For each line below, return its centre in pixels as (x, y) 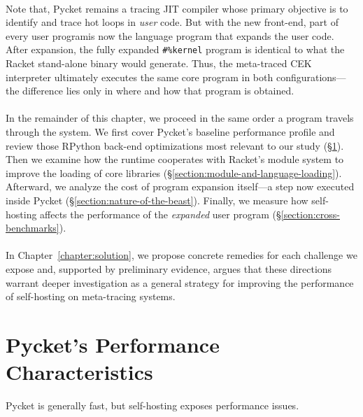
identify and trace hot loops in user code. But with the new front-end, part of (172, 22)
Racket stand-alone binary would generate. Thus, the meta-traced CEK (159, 63)
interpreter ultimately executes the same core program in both (140, 77)
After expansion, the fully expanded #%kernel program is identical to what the (175, 49)
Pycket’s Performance (113, 344)
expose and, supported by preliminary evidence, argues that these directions (169, 268)
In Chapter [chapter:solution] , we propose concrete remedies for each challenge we (181, 255)
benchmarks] (33, 228)
